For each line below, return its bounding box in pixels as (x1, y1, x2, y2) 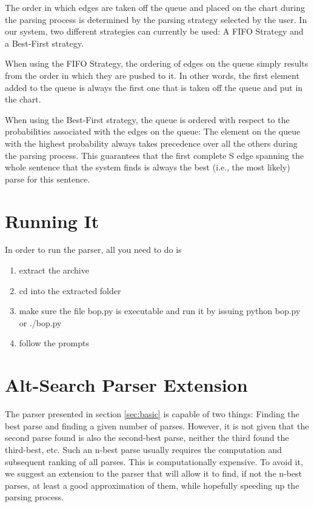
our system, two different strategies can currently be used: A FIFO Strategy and (5, 25, 304, 38)
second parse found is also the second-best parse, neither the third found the (5, 431, 289, 444)
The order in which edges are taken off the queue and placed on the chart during (5, 1, 305, 13)
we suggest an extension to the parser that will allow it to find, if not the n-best (5, 467, 302, 480)
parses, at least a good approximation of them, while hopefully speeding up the (5, 478, 299, 491)
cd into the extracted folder (19, 284, 121, 297)
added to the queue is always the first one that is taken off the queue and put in (5, 81, 303, 93)
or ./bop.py (19, 316, 62, 329)
